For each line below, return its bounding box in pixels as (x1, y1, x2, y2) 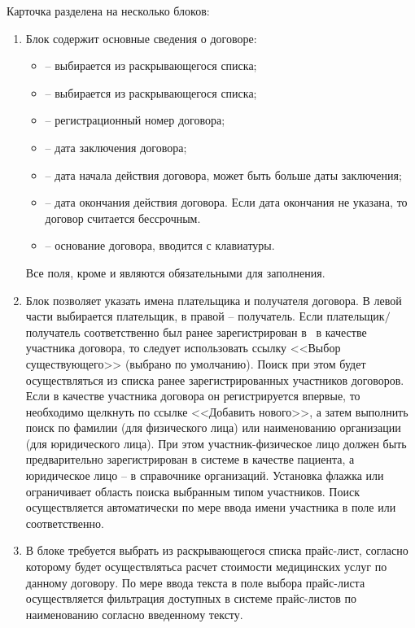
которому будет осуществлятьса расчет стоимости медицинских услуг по (25, 558, 387, 575)
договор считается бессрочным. (45, 209, 201, 226)
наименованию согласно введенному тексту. (25, 605, 243, 622)
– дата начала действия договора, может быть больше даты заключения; (45, 166, 402, 183)
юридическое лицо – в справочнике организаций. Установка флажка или (25, 467, 384, 484)
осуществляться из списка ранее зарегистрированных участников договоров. (25, 371, 404, 388)
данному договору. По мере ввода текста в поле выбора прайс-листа (25, 573, 365, 591)
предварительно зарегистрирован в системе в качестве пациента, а (25, 451, 355, 468)
